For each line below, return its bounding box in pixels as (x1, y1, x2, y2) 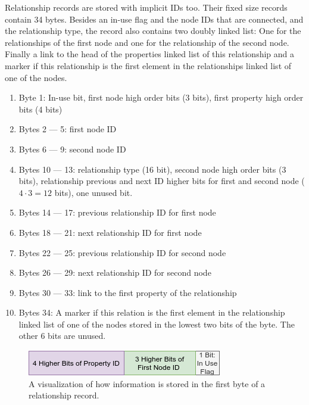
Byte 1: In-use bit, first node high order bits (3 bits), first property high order (18, 91, 304, 104)
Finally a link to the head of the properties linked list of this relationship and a (5, 48, 295, 60)
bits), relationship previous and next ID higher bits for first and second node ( (18, 175, 305, 187)
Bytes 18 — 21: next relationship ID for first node (18, 226, 202, 238)
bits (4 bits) (18, 102, 63, 115)
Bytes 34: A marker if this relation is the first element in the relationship (18, 306, 285, 319)
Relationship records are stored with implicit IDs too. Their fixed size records (5, 1, 288, 13)
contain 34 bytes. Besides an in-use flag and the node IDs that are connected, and (5, 13, 304, 25)
